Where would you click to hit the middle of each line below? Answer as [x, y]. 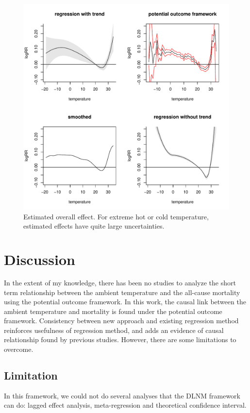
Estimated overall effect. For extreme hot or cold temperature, [116, 216]
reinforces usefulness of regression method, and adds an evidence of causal [114, 330]
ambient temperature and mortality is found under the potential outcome [113, 311]
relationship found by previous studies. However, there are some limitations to [120, 339]
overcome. [19, 349]
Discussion [40, 259]
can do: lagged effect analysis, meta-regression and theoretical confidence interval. [125, 405]
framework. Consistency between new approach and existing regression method [121, 321]
